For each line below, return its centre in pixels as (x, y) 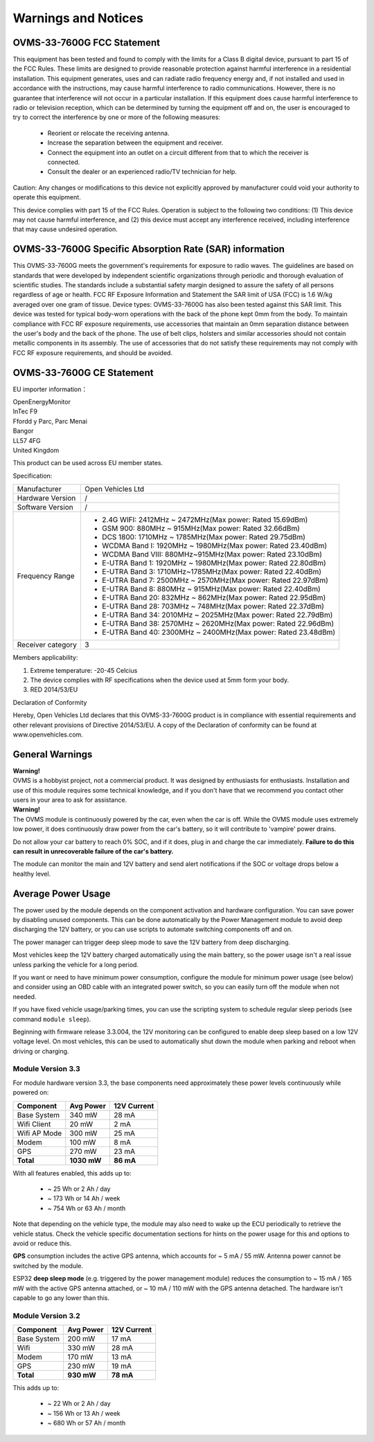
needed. (25, 996)
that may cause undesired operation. (65, 229)
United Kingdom (36, 450)
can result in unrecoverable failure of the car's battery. (93, 851)
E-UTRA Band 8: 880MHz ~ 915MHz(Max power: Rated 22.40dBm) (211, 589)
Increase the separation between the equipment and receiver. (135, 143)
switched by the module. (48, 1265)
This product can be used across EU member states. (88, 463)
